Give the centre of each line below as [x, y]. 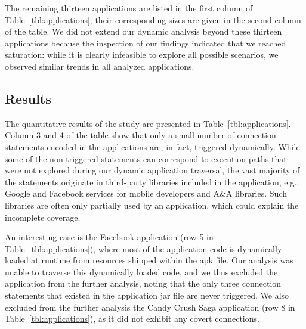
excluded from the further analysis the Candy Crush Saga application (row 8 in [150, 307]
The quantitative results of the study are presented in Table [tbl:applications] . [148, 123]
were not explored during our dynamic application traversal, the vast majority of [152, 170]
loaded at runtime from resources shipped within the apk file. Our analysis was [149, 260]
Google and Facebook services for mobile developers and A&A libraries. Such [146, 193]
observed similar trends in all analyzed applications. [100, 66]
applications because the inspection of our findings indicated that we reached [146, 43]
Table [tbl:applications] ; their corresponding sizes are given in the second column [153, 19]
